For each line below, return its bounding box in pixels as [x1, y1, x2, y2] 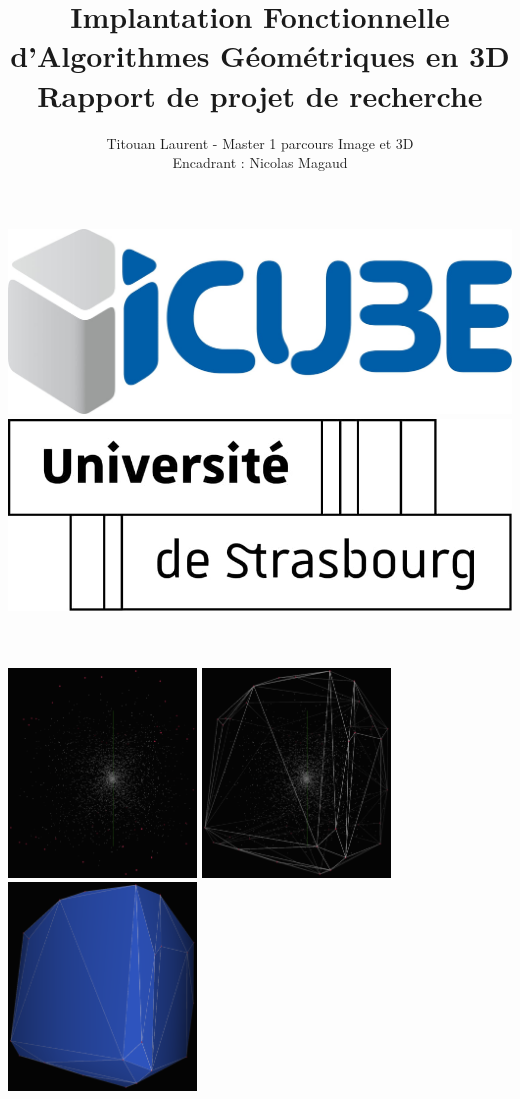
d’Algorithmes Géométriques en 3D [10, 35, 510, 76]
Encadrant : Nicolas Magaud [172, 152, 348, 173]
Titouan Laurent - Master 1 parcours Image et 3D [106, 132, 414, 153]
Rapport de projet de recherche [37, 74, 483, 115]
